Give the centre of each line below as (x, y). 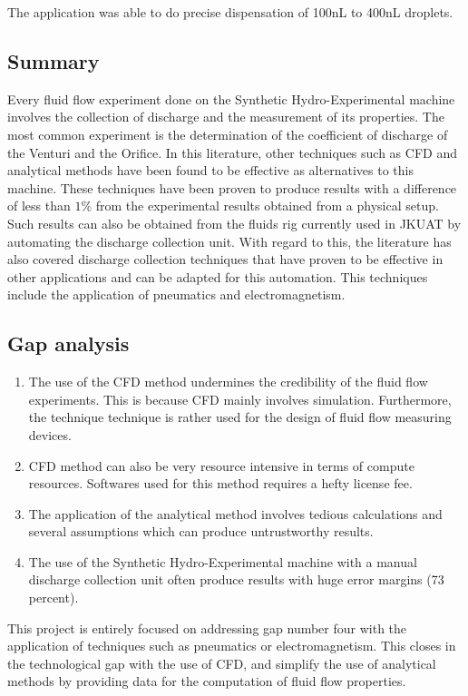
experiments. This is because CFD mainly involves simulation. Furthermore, (240, 399)
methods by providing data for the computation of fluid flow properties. (207, 681)
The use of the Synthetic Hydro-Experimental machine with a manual (223, 561)
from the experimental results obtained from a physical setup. (267, 206)
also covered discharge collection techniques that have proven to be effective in (225, 259)
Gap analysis (68, 343)
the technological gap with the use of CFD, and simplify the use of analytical (222, 663)
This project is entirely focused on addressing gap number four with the (207, 627)
